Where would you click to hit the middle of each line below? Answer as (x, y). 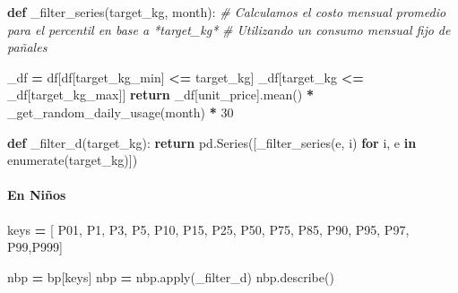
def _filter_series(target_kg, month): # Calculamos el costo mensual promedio (227, 12)
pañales (27, 47)
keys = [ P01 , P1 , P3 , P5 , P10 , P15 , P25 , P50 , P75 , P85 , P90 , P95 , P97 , (208, 229)
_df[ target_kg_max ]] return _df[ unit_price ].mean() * (160, 95)
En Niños (37, 195)
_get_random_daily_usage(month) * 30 (121, 112)
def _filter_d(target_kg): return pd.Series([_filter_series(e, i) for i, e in (212, 142)
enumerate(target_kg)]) (73, 160)
